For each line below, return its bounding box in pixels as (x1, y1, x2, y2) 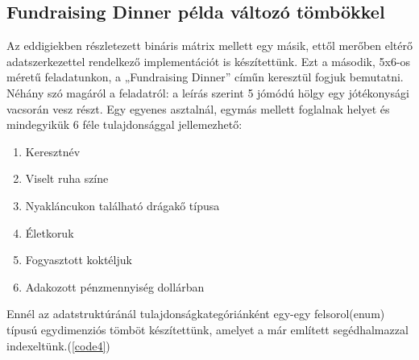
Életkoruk (25, 224, 74, 241)
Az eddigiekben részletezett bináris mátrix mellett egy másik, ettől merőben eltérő (6, 37, 413, 54)
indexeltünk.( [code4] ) (6, 337, 110, 354)
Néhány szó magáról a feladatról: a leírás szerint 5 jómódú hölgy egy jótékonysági (6, 84, 409, 101)
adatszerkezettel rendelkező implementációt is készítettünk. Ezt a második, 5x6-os (6, 52, 411, 69)
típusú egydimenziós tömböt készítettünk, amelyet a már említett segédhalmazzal (6, 321, 409, 337)
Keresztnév (25, 143, 81, 159)
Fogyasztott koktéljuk (25, 251, 132, 268)
